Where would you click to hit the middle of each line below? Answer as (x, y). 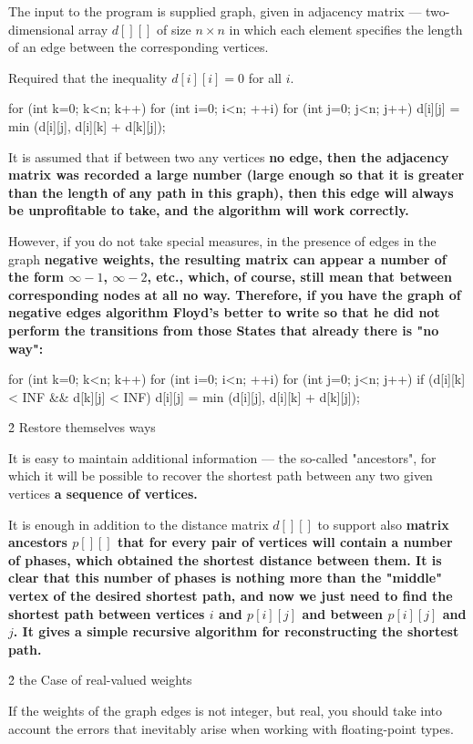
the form (36, 277)
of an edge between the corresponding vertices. (139, 47)
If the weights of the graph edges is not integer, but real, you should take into (226, 710)
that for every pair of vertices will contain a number (285, 542)
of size (174, 29)
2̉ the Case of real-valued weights (100, 680)
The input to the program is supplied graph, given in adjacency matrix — (215, 11)
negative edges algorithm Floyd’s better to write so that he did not (224, 312)
